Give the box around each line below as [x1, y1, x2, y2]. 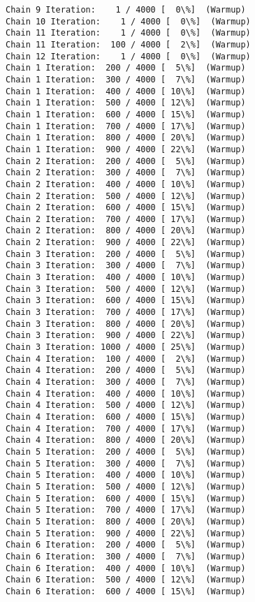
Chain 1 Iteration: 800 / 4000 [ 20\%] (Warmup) [6, 133, 246, 143]
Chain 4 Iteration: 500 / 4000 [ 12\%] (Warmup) [6, 400, 246, 411]
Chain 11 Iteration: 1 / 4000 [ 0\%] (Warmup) [6, 28, 251, 38]
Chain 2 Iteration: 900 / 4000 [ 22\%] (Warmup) [6, 237, 246, 248]
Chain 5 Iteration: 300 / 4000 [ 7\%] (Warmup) [6, 458, 246, 469]
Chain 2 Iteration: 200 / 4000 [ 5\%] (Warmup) [6, 156, 246, 166]
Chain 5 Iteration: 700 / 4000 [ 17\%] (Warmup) [6, 505, 246, 515]
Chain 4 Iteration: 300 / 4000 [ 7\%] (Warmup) [6, 377, 246, 387]
